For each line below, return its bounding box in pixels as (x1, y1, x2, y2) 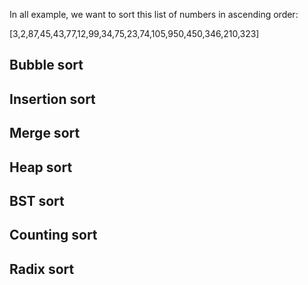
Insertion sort (9, 90, 96, 108)
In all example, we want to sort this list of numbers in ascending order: (9, 9, 299, 20)
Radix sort (9, 260, 75, 278)
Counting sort (9, 227, 98, 244)
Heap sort (9, 159, 73, 176)
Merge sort (9, 125, 81, 142)
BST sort (9, 192, 65, 209)
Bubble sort (9, 57, 84, 74)
